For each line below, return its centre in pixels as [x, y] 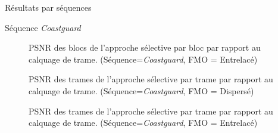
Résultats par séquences [48, 7]
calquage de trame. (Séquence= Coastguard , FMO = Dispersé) [141, 90]
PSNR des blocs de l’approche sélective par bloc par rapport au [145, 47]
